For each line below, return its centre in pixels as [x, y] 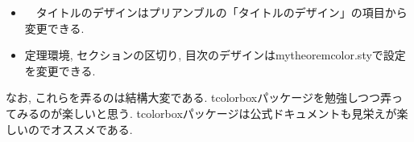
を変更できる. [60, 70]
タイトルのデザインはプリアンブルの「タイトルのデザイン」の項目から [221, 12]
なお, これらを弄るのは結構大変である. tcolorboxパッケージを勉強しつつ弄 [199, 97]
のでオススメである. [80, 129]
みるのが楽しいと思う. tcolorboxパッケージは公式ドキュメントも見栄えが [207, 113]
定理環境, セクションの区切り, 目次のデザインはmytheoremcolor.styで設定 [215, 55]
